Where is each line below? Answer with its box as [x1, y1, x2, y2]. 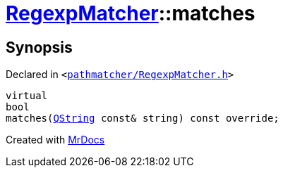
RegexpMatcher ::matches [6, 1, 255, 25]
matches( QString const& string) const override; [6, 113, 279, 124]
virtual [6, 90, 48, 102]
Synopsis [6, 38, 73, 56]
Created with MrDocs [6, 134, 105, 146]
